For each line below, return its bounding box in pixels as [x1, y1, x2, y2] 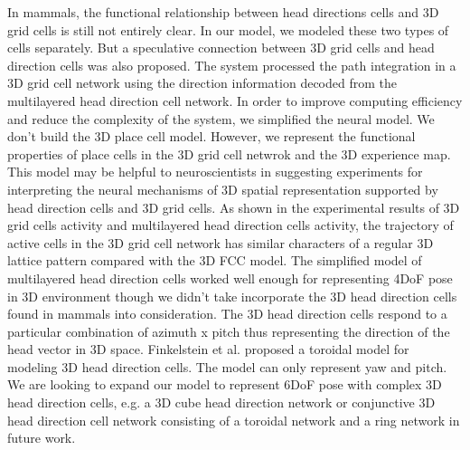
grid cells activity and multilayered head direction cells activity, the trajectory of [7, 215, 454, 235]
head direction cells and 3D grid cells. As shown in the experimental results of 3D [7, 197, 460, 216]
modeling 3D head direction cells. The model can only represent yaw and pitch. [7, 357, 447, 376]
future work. [7, 428, 76, 447]
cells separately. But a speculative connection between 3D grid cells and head [7, 38, 435, 57]
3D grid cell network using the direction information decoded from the [7, 73, 397, 92]
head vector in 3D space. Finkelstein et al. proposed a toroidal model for [7, 340, 409, 359]
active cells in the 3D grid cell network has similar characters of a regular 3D [7, 233, 434, 252]
